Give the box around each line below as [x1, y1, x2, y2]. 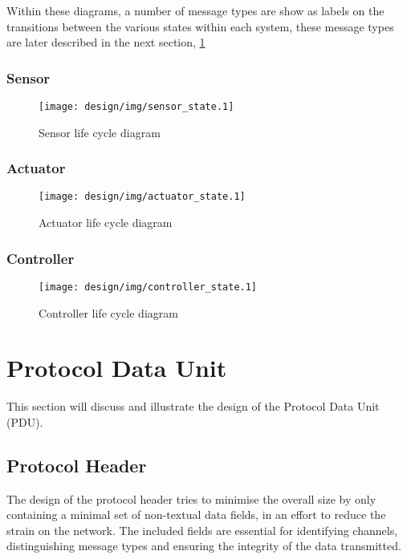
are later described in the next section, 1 [6, 34, 206, 51]
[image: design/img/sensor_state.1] [39, 101, 234, 112]
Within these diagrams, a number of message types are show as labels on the [6, 2, 385, 18]
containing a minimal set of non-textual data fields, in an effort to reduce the [6, 506, 386, 523]
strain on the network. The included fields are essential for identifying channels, [6, 521, 398, 538]
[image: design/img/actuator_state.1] [39, 191, 246, 203]
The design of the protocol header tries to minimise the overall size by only [6, 490, 376, 507]
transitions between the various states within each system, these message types [6, 18, 394, 34]
